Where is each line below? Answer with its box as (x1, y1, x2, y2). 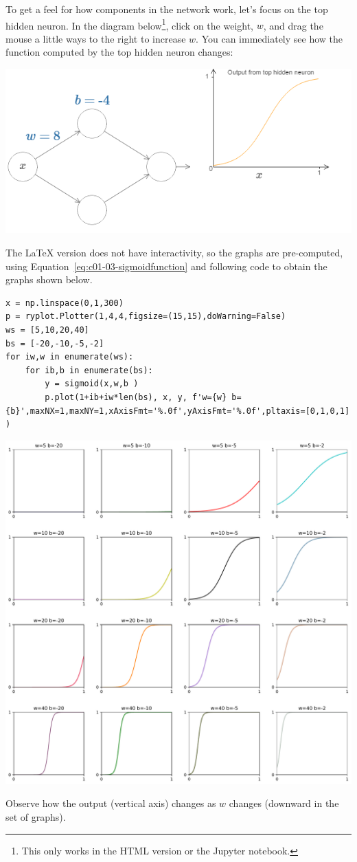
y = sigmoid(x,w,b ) (45, 379, 139, 389)
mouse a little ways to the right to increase (5, 31, 186, 45)
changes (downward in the (229, 796, 339, 810)
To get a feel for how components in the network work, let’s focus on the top (5, 2, 328, 16)
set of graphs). (5, 809, 66, 824)
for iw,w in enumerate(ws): (5, 352, 134, 362)
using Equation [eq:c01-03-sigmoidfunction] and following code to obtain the (5, 258, 327, 273)
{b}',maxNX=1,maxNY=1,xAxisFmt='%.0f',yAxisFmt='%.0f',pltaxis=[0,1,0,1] (5, 406, 350, 416)
